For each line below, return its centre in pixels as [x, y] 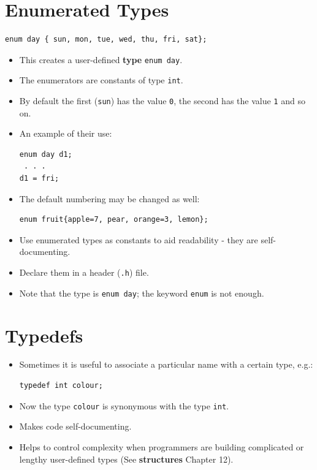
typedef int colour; [61, 386]
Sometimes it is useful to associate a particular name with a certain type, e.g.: [166, 364]
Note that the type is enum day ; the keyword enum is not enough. [142, 293]
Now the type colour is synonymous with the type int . [124, 405]
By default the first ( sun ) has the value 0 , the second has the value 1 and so [162, 101]
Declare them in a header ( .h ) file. [84, 272]
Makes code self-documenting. [75, 426]
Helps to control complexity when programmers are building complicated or [162, 446]
